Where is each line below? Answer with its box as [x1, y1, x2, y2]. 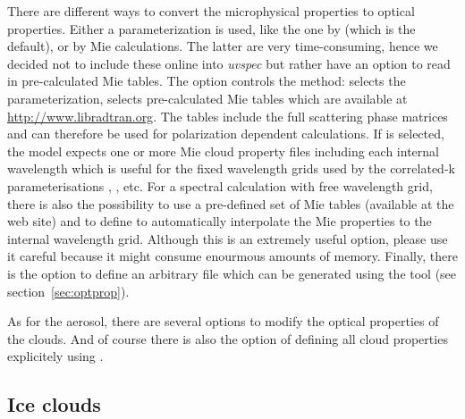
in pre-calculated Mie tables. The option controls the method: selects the [7, 71, 406, 90]
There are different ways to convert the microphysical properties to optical [7, 2, 415, 20]
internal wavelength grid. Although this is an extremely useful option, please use [7, 229, 448, 247]
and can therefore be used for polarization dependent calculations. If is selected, [7, 124, 444, 143]
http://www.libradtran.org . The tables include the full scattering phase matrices [7, 106, 448, 125]
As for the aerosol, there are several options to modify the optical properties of [7, 312, 439, 331]
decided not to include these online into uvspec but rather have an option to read [7, 54, 451, 72]
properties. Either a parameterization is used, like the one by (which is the [7, 19, 416, 38]
